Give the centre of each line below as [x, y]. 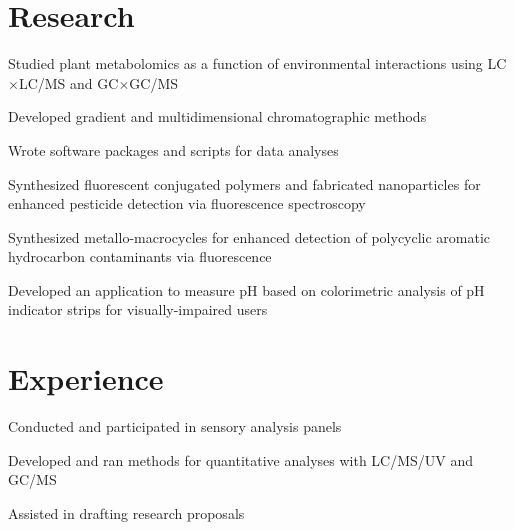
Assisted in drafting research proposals [126, 512]
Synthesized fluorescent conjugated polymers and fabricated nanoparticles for [244, 183]
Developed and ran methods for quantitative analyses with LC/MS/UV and [241, 459]
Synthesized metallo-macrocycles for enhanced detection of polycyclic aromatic [249, 236]
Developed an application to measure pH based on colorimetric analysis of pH [246, 289]
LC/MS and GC [68, 82]
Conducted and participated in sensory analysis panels [175, 426]
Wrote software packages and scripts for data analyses [173, 149]
